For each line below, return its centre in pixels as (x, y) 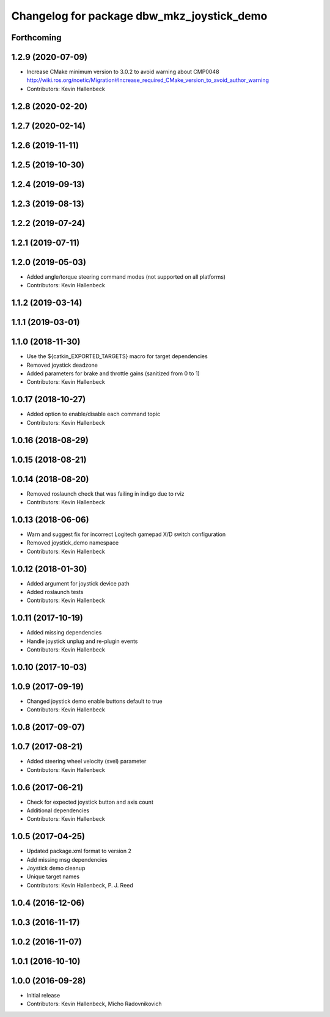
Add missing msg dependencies (67, 859)
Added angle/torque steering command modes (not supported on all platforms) (126, 277)
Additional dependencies (58, 810)
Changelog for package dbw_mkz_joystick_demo (139, 16)
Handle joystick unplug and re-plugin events (82, 641)
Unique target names (53, 876)
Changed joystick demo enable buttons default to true (94, 701)
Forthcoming (36, 38)
